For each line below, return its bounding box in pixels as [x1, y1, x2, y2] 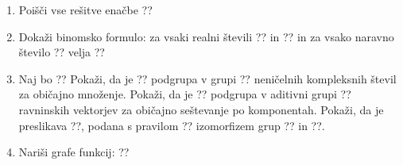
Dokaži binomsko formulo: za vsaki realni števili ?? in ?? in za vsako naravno [18, 28, 394, 44]
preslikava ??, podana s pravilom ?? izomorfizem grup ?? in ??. [18, 117, 325, 133]
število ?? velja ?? [18, 44, 105, 60]
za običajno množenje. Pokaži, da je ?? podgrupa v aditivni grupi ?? [18, 86, 351, 102]
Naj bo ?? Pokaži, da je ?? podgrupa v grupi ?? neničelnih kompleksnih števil [18, 70, 397, 86]
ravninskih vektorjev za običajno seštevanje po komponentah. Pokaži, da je [18, 101, 384, 117]
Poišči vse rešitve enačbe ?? [18, 2, 153, 17]
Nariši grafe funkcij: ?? [18, 144, 130, 160]
